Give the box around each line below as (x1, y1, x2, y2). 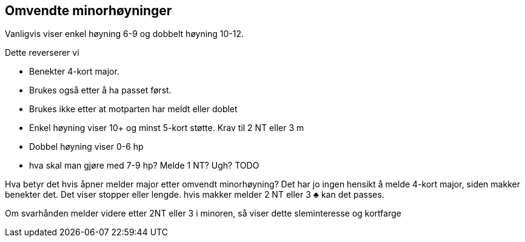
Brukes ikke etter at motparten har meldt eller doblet (29, 104, 238, 115)
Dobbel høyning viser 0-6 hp (29, 141, 144, 152)
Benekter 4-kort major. (29, 66, 119, 77)
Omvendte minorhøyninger (5, 3, 172, 18)
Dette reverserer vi (5, 47, 79, 58)
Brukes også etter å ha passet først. (29, 85, 172, 96)
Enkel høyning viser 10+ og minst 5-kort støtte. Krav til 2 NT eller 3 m (29, 123, 304, 133)
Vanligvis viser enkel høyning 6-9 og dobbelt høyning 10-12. (5, 29, 244, 39)
